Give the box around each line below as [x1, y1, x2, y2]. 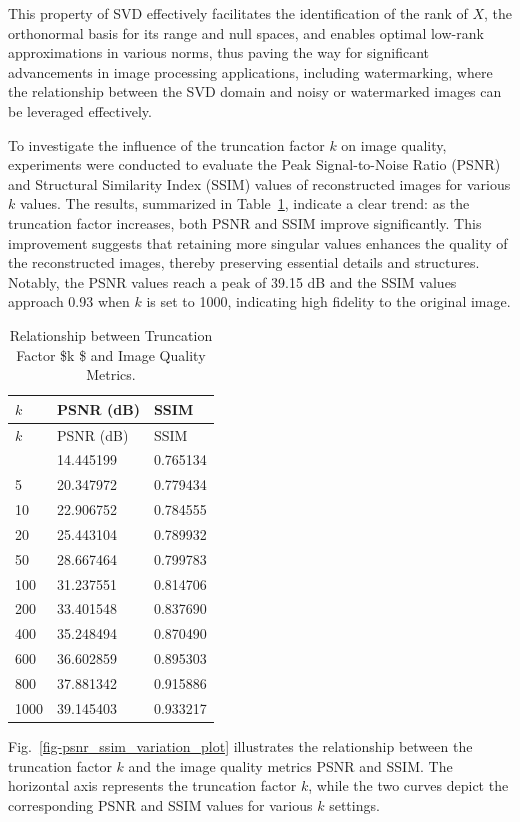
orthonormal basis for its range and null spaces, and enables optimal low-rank [8, 22, 484, 43]
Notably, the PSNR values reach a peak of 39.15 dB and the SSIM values [8, 271, 457, 292]
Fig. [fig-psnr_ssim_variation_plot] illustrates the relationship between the [8, 735, 473, 756]
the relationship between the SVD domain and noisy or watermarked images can [8, 81, 502, 102]
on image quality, [341, 134, 447, 155]
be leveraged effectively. [8, 100, 152, 121]
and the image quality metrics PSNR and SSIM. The [128, 755, 453, 776]
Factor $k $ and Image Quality [16, 344, 206, 365]
